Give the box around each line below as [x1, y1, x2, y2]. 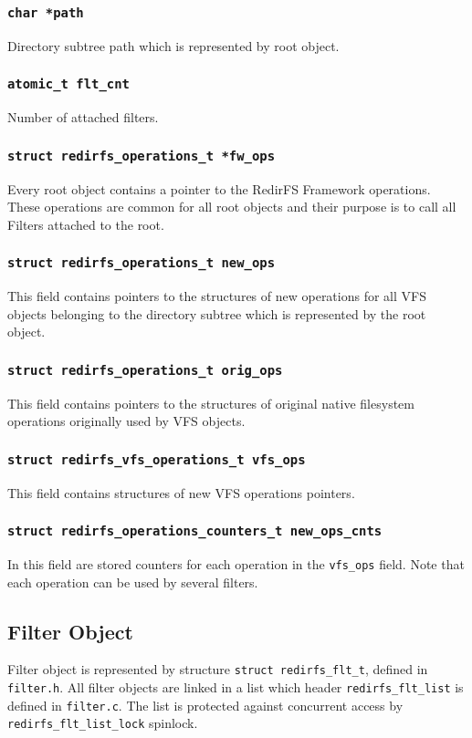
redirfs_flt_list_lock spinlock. [7, 713, 198, 733]
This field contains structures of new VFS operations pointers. [7, 483, 355, 502]
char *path [7, 5, 84, 20]
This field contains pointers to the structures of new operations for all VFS [7, 286, 426, 306]
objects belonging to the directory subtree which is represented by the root [7, 304, 426, 323]
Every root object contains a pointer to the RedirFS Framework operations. [7, 179, 431, 198]
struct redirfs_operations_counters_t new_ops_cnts [7, 524, 383, 539]
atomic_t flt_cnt [7, 77, 130, 92]
